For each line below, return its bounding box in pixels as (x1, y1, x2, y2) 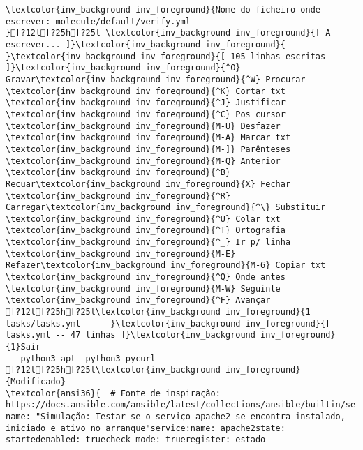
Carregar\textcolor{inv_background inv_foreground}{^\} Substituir (6, 202, 326, 213)
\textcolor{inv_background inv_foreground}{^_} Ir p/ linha (6, 237, 291, 248)
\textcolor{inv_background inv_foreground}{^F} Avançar (6, 295, 271, 306)
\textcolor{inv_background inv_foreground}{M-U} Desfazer (6, 121, 281, 131)
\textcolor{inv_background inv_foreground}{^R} (6, 190, 231, 201)
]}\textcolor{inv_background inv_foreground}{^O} (6, 63, 241, 73)
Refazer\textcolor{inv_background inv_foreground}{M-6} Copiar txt (6, 260, 326, 271)
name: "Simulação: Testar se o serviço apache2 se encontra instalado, (6, 411, 346, 421)
